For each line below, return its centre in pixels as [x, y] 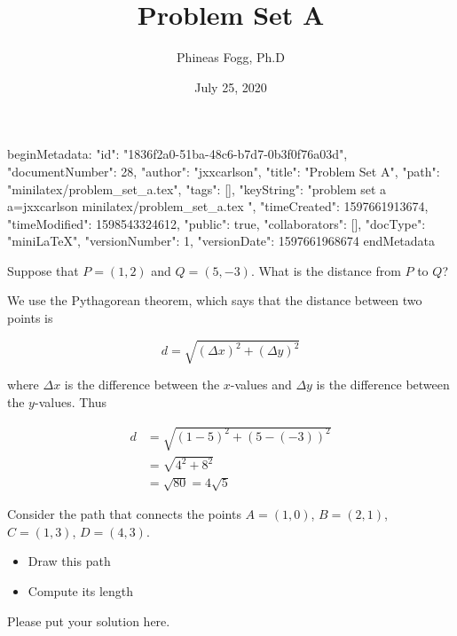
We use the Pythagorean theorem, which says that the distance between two [215, 300]
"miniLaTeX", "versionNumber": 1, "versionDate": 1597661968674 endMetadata [221, 241]
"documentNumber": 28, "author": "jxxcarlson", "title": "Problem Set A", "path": [224, 171]
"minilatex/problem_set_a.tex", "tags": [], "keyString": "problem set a [197, 188]
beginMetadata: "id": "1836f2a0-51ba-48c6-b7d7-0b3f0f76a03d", [177, 154]
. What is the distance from [326, 270]
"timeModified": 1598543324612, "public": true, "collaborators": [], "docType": [217, 223]
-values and [261, 385]
